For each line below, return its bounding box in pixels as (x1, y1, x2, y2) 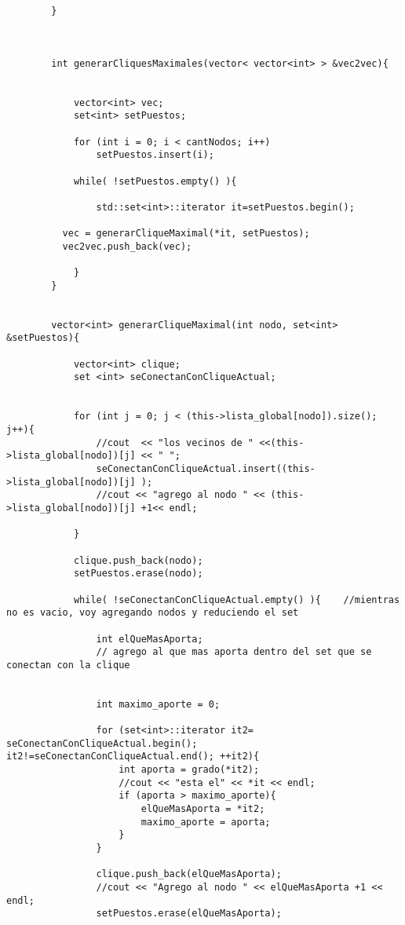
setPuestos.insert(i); (96, 149, 214, 161)
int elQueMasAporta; (96, 633, 203, 645)
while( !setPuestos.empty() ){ (73, 175, 237, 187)
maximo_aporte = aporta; (140, 816, 271, 828)
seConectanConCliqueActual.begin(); (6, 737, 198, 749)
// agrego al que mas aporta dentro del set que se (96, 646, 372, 658)
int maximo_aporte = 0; (96, 698, 221, 710)
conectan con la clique (6, 659, 130, 671)
